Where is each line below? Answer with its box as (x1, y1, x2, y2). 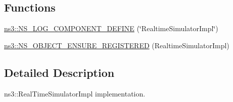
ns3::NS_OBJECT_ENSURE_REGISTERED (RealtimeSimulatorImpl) (4, 40, 229, 50)
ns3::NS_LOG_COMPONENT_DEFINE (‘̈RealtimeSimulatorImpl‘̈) (4, 23, 218, 34)
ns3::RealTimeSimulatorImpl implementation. (4, 88, 146, 98)
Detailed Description (4, 64, 115, 80)
